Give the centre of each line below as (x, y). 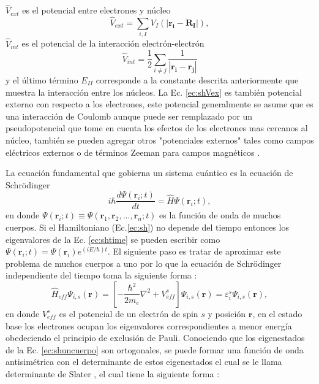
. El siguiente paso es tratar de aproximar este (194, 251)
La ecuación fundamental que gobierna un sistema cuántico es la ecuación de (149, 173)
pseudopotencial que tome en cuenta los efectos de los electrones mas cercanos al (157, 128)
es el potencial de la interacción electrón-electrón (113, 43)
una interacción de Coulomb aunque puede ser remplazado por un (129, 116)
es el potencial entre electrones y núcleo (96, 10)
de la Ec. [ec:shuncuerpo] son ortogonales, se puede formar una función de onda (155, 349)
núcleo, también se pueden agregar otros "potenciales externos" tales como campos (160, 140)
